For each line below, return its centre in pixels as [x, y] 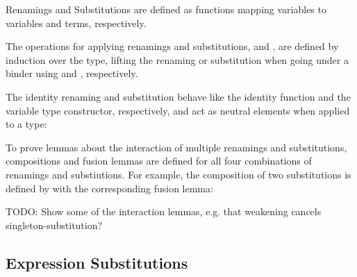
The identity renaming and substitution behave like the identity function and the [178, 96]
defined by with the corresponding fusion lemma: [109, 188]
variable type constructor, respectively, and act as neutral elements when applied [178, 110]
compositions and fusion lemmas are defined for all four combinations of [159, 161]
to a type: [26, 124]
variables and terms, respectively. [76, 23]
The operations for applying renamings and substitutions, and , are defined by [172, 46]
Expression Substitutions [97, 262]
